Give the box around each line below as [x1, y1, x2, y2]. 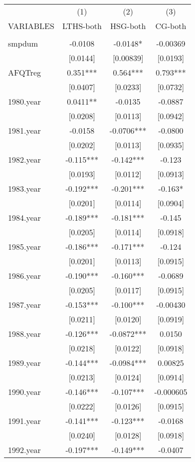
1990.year [8, 386, 41, 397]
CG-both [155, 20, 187, 32]
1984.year [8, 212, 41, 223]
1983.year [8, 183, 41, 194]
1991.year [8, 415, 41, 426]
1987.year [8, 299, 41, 310]
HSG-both [110, 20, 146, 32]
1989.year [8, 357, 41, 368]
